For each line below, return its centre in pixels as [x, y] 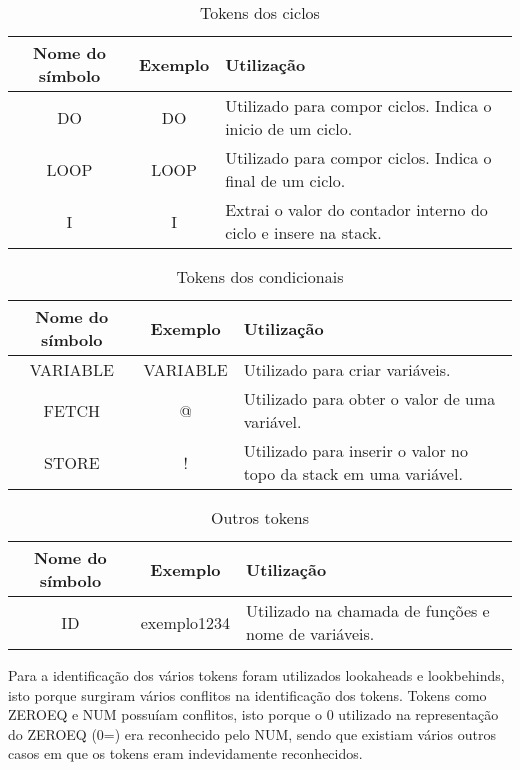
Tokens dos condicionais [260, 276]
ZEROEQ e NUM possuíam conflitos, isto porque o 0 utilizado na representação [253, 714]
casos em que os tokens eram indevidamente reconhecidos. [185, 753]
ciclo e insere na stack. [303, 232]
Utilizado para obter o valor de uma [369, 398]
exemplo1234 [185, 622]
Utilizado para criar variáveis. [347, 369]
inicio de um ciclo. [289, 128]
